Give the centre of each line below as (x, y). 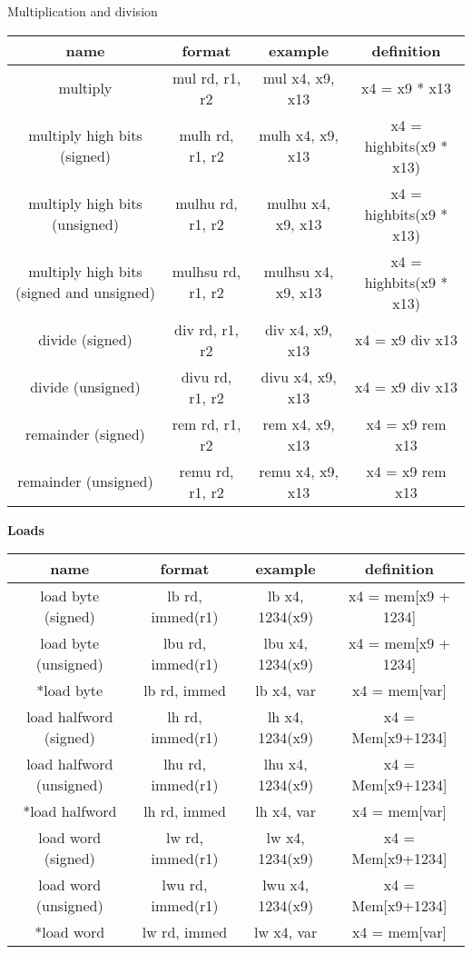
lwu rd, (185, 885)
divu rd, (206, 376)
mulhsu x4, (299, 272)
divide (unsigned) (85, 387)
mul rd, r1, (206, 77)
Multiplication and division (83, 11)
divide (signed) (85, 340)
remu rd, (206, 471)
